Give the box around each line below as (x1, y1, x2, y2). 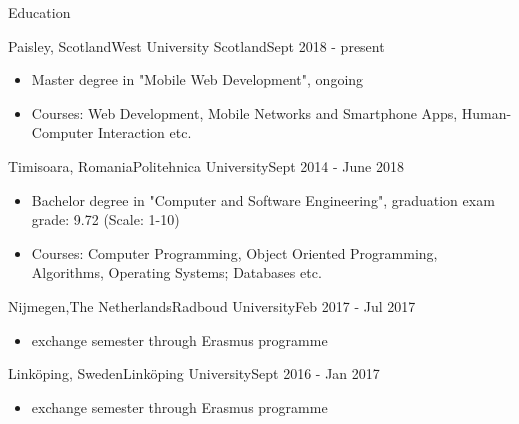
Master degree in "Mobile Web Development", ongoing (31, 69, 364, 90)
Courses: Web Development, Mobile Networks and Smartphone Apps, (31, 102, 458, 123)
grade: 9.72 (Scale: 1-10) (31, 209, 180, 230)
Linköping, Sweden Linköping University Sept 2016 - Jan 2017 (8, 363, 380, 384)
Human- (461, 102, 512, 123)
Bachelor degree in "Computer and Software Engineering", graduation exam (31, 189, 495, 210)
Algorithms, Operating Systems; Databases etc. (31, 262, 322, 283)
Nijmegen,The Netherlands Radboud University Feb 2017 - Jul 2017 (8, 295, 416, 316)
